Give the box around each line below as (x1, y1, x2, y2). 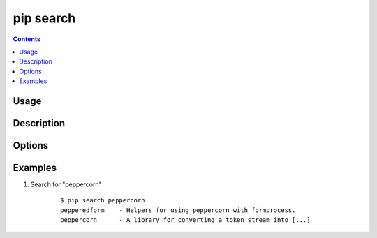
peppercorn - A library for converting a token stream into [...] (60, 216, 311, 224)
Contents (13, 35, 41, 43)
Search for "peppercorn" (30, 180, 103, 188)
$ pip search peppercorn (60, 196, 145, 204)
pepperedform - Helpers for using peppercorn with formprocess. (60, 206, 296, 214)
